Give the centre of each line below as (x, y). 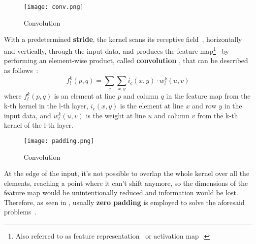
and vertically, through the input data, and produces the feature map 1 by (117, 50)
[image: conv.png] (54, 7)
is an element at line (85, 96)
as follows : (21, 70)
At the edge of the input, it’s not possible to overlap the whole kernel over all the (127, 173)
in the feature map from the (208, 96)
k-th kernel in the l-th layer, (46, 106)
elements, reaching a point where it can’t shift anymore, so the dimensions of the (126, 183)
